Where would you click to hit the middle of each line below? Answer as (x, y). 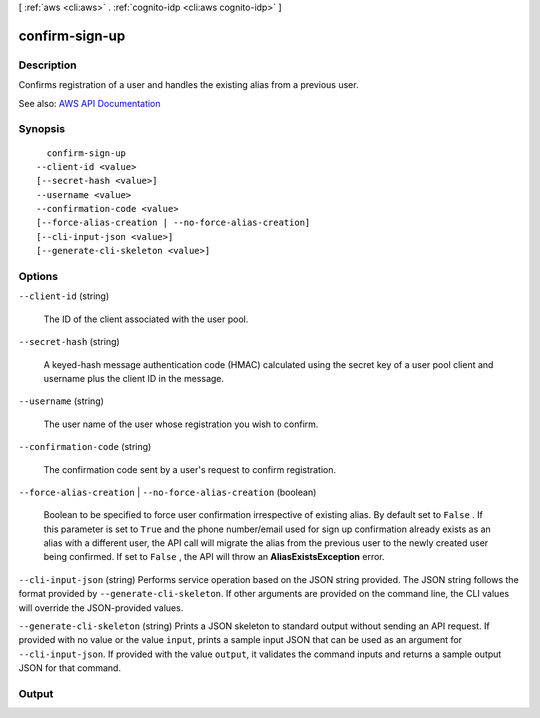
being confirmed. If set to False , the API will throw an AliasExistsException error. (214, 557)
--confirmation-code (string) (85, 447)
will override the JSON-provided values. (101, 607)
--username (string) (61, 401)
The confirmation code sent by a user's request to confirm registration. (190, 469)
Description (47, 65)
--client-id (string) (64, 296)
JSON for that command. (70, 668)
